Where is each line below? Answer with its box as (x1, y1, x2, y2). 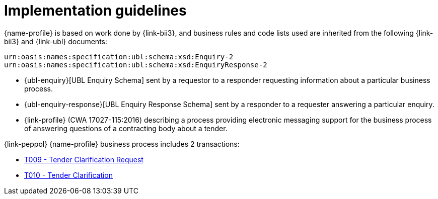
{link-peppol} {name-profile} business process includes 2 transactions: (4, 139, 240, 148)
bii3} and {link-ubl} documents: (4, 37, 108, 46)
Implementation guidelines (4, 2, 187, 19)
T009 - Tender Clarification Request (24, 155, 143, 164)
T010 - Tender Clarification (24, 170, 113, 179)
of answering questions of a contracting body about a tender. (24, 124, 228, 133)
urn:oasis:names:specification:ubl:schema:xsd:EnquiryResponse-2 (4, 60, 267, 69)
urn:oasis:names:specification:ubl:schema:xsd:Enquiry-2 (4, 52, 234, 61)
